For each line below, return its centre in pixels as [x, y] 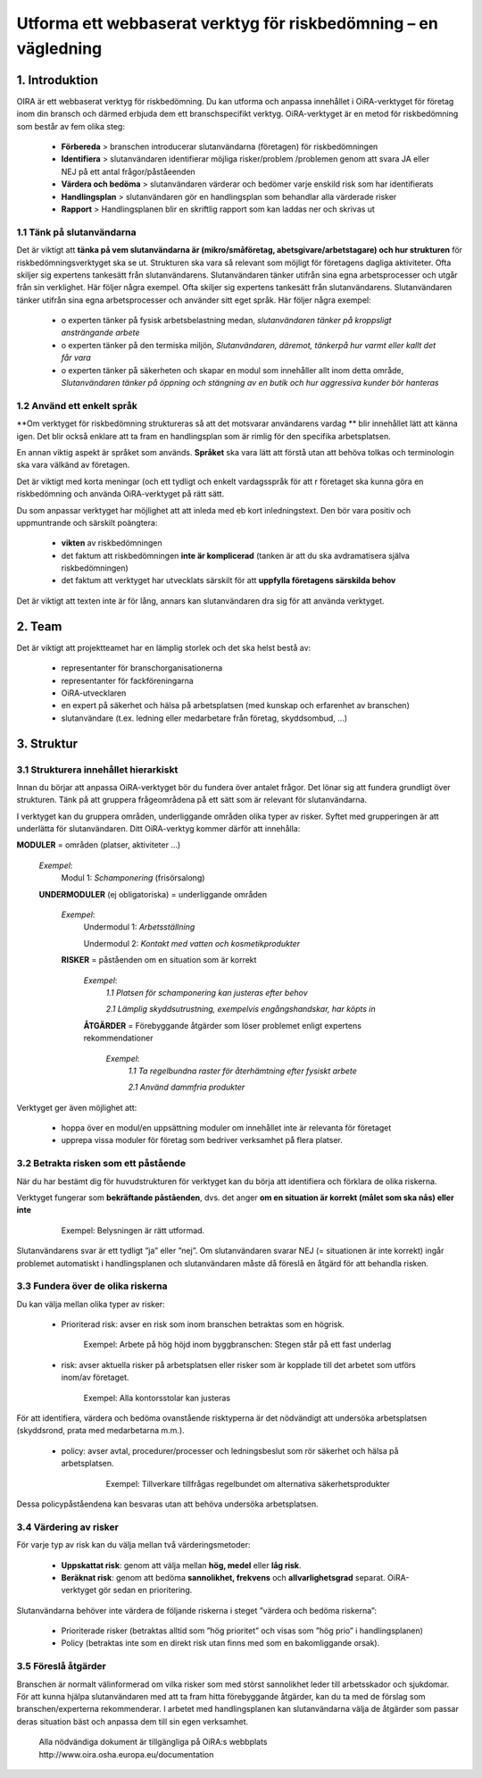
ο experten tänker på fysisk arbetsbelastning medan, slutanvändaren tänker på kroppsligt [226, 321]
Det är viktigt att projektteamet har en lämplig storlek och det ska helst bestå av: [164, 647]
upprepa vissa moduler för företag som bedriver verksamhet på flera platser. [202, 1140]
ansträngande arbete [100, 333]
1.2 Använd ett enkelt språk [77, 405]
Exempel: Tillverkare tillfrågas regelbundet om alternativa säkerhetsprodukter [248, 1483]
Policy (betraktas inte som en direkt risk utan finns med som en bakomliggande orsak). [220, 1643]
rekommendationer [118, 1038]
